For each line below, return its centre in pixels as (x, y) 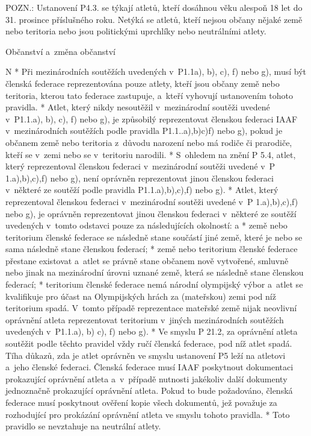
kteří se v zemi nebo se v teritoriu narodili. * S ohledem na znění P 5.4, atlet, (151, 154)
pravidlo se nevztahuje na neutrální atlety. (83, 426)
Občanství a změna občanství (60, 51)
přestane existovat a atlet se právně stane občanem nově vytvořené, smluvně (147, 260)
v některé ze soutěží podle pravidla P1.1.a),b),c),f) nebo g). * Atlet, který (142, 190)
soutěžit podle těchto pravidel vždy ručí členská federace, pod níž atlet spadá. (149, 343)
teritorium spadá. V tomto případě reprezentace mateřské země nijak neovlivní (151, 308)
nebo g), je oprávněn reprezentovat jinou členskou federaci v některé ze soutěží (151, 213)
